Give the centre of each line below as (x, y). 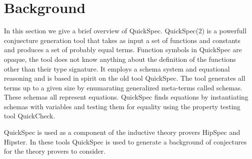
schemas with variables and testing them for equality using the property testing (122, 106)
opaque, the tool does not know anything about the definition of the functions (120, 59)
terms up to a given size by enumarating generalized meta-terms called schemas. (123, 87)
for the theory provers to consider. (55, 151)
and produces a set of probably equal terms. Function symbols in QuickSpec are (123, 50)
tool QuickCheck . (30, 116)
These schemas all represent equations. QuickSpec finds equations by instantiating (126, 97)
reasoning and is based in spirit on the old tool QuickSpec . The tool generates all (125, 78)
